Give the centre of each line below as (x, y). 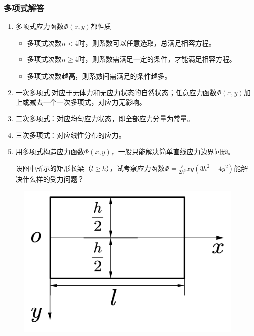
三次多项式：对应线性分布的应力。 (70, 135)
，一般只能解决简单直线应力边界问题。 (173, 151)
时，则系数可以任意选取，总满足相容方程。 (147, 42)
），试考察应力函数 (135, 168)
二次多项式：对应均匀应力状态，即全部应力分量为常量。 (105, 118)
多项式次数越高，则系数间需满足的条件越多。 (99, 76)
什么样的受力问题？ (53, 179)
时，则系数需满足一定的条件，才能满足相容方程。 (157, 59)
